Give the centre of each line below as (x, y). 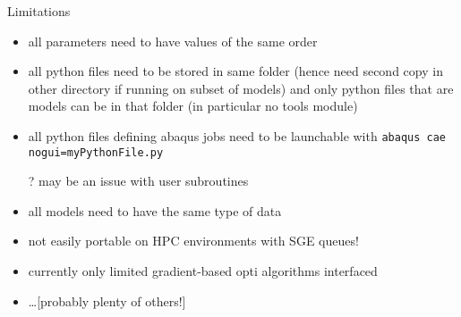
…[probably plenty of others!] (107, 300)
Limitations (39, 11)
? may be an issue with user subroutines (138, 181)
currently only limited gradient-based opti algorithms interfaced (203, 271)
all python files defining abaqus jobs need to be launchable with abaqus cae (237, 135)
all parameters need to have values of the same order (173, 41)
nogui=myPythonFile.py (96, 152)
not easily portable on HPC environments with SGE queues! (193, 241)
